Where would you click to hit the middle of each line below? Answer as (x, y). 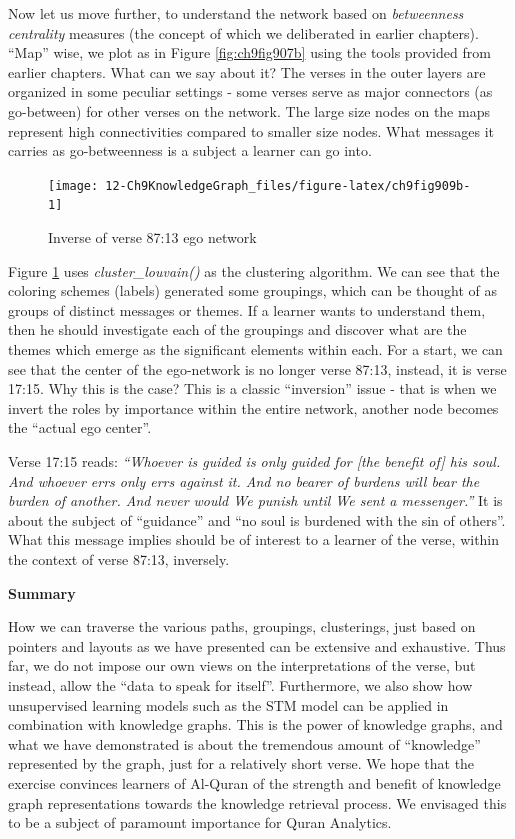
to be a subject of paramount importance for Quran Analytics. (200, 822)
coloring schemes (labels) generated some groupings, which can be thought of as (252, 290)
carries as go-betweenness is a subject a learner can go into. (190, 150)
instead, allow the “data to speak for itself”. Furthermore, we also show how (240, 684)
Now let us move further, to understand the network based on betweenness (236, 13)
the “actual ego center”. (80, 427)
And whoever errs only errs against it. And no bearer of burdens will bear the (244, 480)
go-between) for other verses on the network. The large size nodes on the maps (249, 110)
